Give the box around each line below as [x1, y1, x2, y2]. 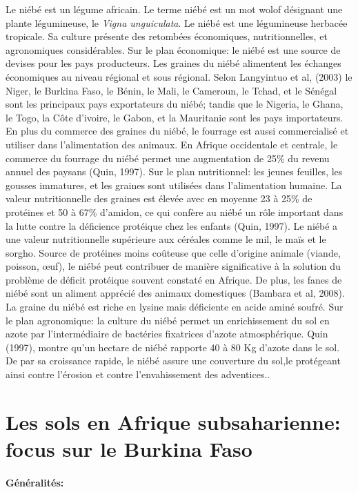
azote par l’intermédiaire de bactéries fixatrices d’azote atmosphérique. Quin [6, 326, 328, 341]
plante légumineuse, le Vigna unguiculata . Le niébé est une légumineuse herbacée [6, 15, 348, 30]
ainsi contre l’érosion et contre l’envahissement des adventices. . [6, 367, 270, 382]
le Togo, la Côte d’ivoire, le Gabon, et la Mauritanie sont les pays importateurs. [6, 110, 344, 124]
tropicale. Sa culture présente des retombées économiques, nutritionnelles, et [6, 29, 328, 43]
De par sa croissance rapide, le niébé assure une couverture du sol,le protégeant [6, 353, 341, 368]
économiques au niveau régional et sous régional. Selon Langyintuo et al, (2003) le [6, 69, 352, 83]
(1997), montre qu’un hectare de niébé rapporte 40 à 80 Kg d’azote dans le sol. [6, 340, 340, 354]
